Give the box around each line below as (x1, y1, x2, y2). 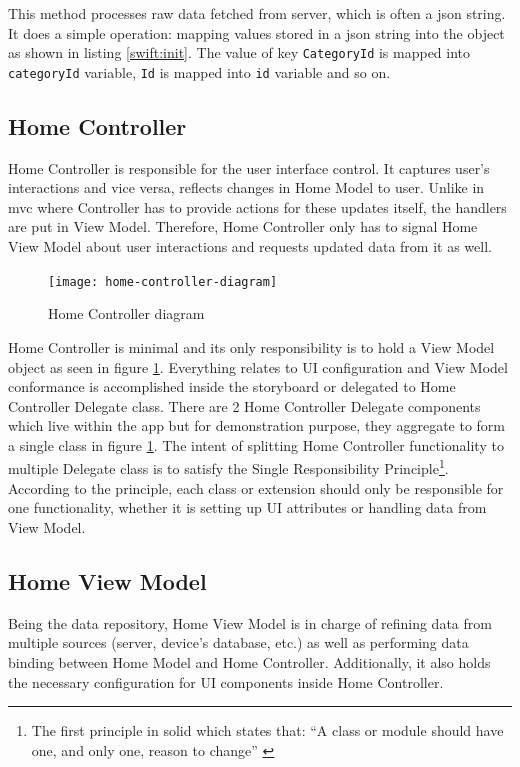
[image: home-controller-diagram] (48, 274, 278, 289)
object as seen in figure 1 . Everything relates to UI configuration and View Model (8, 356, 508, 377)
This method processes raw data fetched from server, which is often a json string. (8, 3, 506, 23)
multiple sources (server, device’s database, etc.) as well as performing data (8, 632, 469, 653)
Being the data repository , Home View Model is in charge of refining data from (8, 612, 492, 633)
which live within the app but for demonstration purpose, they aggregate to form (8, 415, 505, 436)
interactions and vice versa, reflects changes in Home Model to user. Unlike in (8, 177, 485, 198)
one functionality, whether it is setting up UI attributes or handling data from (8, 497, 487, 518)
